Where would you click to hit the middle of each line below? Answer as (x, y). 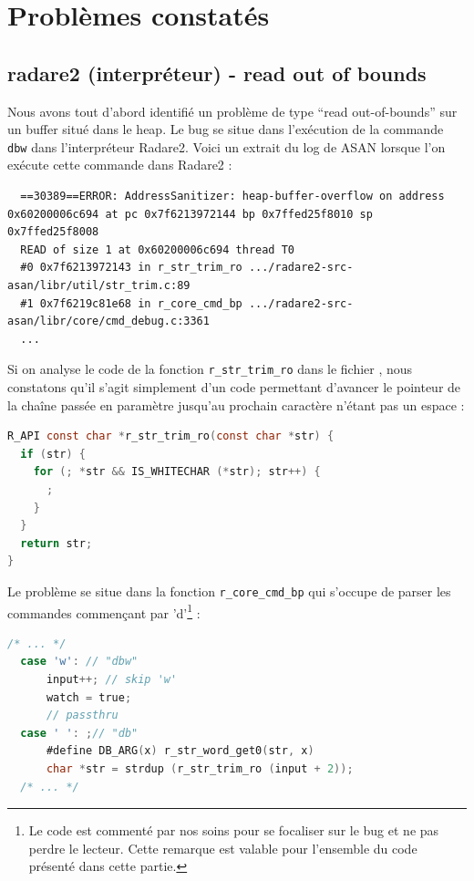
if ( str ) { (53, 454)
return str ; (57, 543)
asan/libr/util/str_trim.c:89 (99, 285)
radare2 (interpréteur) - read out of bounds (217, 73)
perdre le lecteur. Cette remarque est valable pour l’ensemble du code (223, 848)
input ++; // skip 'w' (112, 680)
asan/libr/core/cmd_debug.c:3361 (108, 321)
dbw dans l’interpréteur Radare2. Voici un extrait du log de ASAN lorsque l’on (227, 146)
